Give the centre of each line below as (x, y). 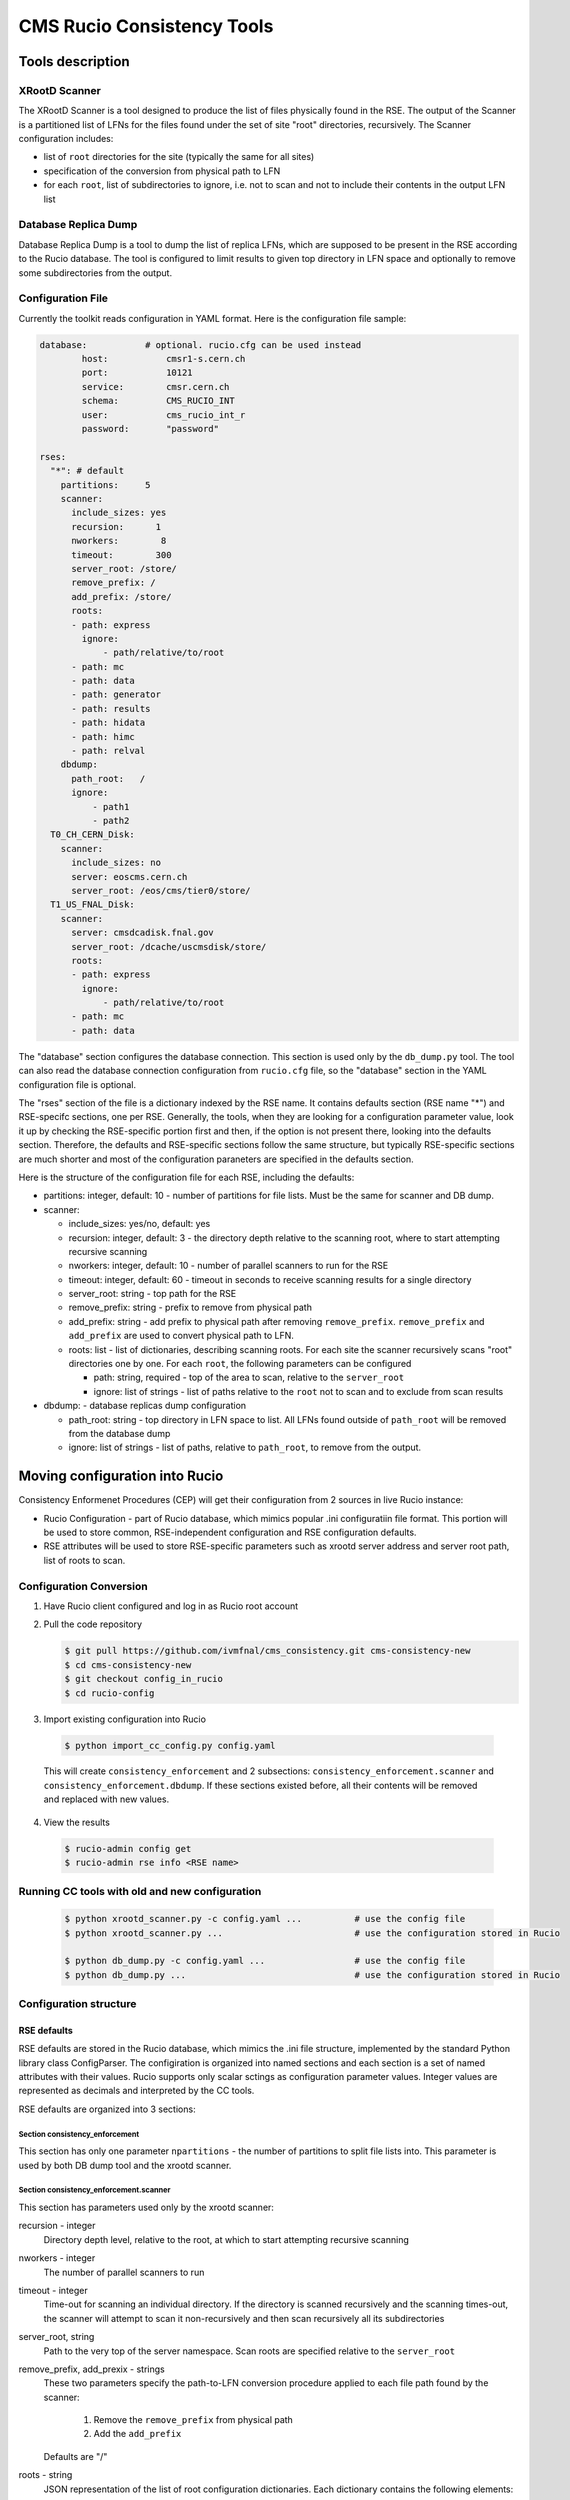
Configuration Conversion (83, 1586)
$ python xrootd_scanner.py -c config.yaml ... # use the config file (265, 1919)
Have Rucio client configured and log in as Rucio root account (171, 1606)
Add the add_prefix (137, 2434)
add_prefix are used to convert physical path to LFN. (181, 1336)
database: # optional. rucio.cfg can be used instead (200, 344)
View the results (76, 1822)
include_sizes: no (116, 863)
